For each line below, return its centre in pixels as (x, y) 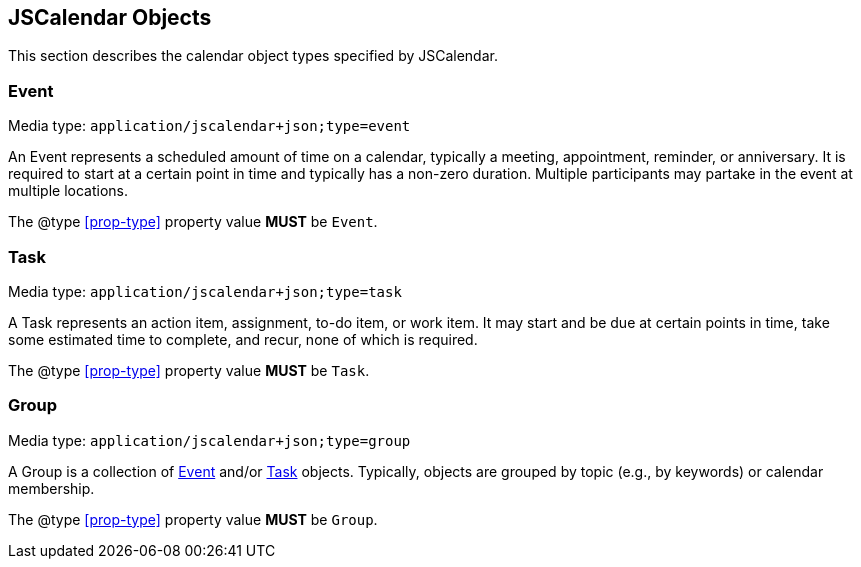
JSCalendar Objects (110, 17)
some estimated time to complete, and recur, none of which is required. (243, 339)
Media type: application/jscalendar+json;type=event (209, 126)
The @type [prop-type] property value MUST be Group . (193, 519)
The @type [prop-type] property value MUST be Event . (193, 222)
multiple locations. (68, 191)
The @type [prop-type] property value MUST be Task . (189, 370)
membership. (51, 488)
